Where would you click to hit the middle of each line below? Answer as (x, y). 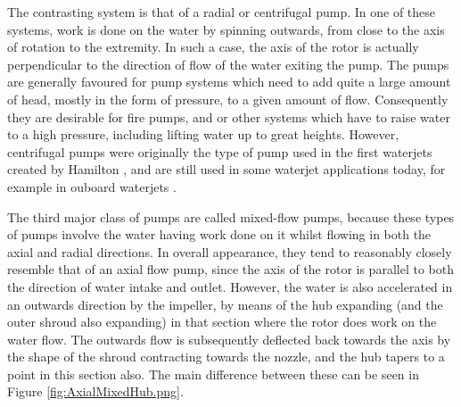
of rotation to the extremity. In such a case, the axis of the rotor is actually (213, 47)
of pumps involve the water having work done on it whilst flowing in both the (219, 234)
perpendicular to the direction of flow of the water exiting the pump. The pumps (228, 64)
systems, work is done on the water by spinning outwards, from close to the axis (226, 29)
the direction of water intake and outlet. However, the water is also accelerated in (230, 286)
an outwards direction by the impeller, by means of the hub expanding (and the (225, 304)
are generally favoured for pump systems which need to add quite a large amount (229, 82)
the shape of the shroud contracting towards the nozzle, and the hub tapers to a (226, 357)
